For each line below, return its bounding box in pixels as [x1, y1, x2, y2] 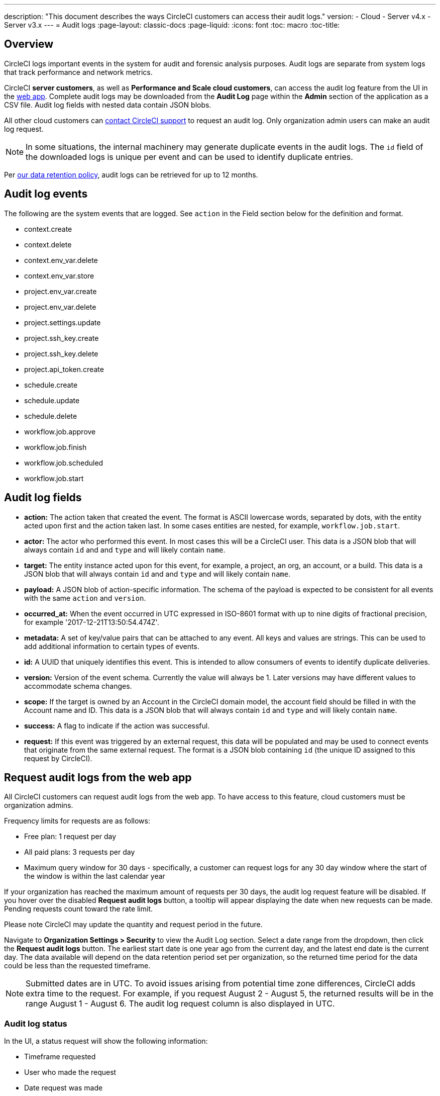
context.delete [24, 240, 72, 249]
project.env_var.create [24, 287, 97, 296]
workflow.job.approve [24, 427, 96, 436]
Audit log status [4, 1018, 67, 1029]
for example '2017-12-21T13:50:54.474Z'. [24, 617, 159, 626]
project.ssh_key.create [24, 333, 99, 342]
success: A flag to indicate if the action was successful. [24, 721, 210, 730]
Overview [4, 38, 54, 51]
